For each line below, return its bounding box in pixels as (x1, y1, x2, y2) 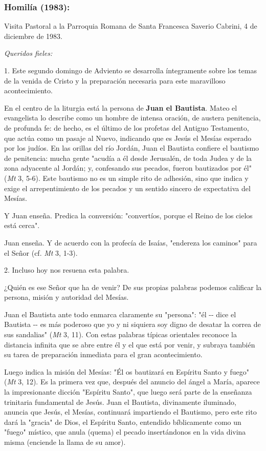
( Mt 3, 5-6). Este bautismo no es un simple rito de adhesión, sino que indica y (4, 172, 249, 183)
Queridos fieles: (4, 48, 53, 58)
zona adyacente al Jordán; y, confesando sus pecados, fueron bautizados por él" (4, 162, 252, 173)
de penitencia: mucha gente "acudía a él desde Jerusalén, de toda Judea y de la (4, 152, 252, 163)
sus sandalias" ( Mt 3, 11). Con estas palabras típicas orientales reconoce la (4, 329, 237, 340)
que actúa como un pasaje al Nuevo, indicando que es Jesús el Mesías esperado (4, 132, 252, 143)
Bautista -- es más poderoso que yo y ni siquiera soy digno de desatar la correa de (4, 319, 261, 330)
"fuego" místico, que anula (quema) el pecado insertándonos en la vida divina (4, 426, 246, 437)
